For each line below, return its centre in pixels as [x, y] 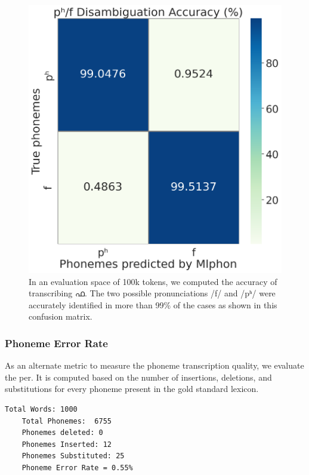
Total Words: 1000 [41, 409]
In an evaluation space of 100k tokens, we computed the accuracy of [153, 281]
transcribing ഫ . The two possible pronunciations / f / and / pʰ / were [152, 293]
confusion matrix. [61, 316]
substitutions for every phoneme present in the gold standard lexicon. [132, 389]
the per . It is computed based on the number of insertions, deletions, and [138, 377]
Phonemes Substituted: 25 [73, 456]
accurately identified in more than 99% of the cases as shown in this [153, 304]
